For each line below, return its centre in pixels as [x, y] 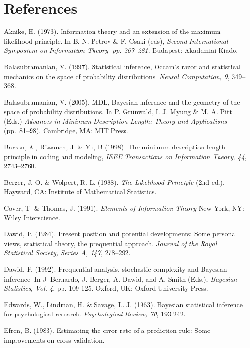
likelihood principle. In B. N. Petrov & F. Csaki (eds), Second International [116, 41]
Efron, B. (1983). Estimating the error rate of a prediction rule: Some [107, 330]
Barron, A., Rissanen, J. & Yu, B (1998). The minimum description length [115, 147]
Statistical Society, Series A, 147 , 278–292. [67, 253]
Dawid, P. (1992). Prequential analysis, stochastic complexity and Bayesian [116, 269]
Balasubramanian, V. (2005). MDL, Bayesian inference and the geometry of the [122, 102]
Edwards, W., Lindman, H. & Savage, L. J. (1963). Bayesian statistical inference [123, 304]
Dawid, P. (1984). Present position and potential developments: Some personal [121, 234]
